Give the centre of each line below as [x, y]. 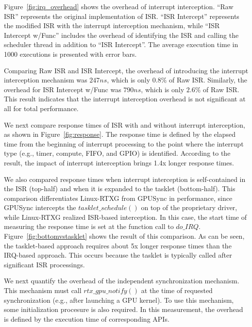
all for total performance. [41, 108]
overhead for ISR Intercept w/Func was [63, 89]
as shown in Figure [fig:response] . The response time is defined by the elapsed [120, 134]
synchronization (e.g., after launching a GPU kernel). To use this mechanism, [119, 300]
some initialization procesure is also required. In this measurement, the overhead [124, 309]
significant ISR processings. [44, 264]
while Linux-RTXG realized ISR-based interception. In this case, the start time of [126, 217]
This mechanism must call [43, 290]
